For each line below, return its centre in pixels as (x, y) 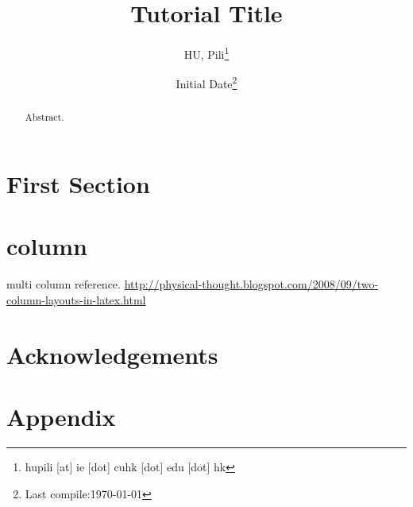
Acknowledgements (112, 354)
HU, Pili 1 (206, 53)
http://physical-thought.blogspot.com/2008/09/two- (251, 284)
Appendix (61, 417)
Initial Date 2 (206, 83)
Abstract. (44, 117)
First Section (78, 184)
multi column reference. (64, 284)
